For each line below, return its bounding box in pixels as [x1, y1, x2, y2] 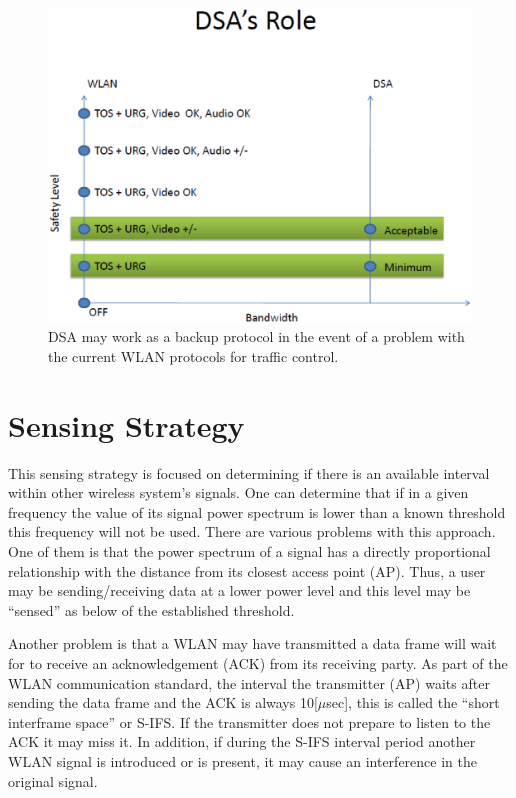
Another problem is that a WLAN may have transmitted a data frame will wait [8, 633, 497, 654]
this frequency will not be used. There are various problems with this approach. [8, 521, 496, 542]
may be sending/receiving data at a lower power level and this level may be [8, 580, 471, 601]
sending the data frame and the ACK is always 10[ [8, 692, 318, 713]
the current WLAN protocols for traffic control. [48, 345, 339, 366]
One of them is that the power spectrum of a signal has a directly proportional [8, 540, 491, 561]
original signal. [8, 770, 98, 791]
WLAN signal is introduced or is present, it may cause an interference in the [8, 750, 477, 771]
